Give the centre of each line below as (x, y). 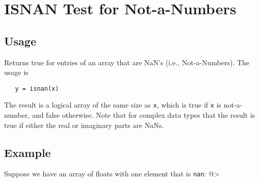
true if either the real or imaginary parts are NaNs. (84, 125)
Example (28, 152)
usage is (16, 72)
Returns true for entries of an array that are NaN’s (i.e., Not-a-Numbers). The (127, 62)
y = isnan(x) (37, 88)
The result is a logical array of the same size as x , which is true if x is (113, 105)
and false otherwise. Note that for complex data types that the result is (144, 115)
